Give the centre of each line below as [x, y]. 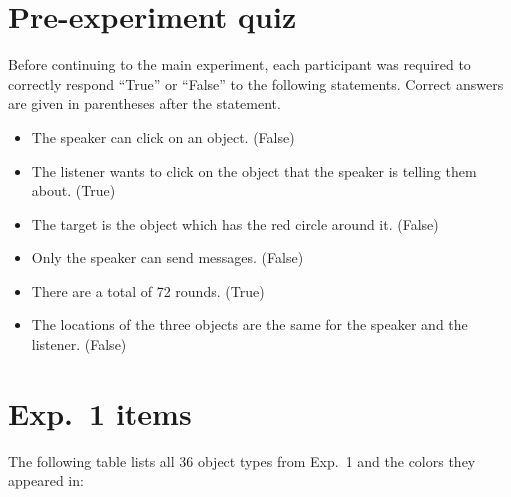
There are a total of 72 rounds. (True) [148, 290]
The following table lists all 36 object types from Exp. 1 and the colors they [242, 460]
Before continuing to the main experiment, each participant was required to [239, 64]
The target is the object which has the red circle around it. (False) [235, 223]
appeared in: [46, 480]
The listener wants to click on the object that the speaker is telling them [254, 170]
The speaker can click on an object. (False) [163, 136]
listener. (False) [79, 344]
